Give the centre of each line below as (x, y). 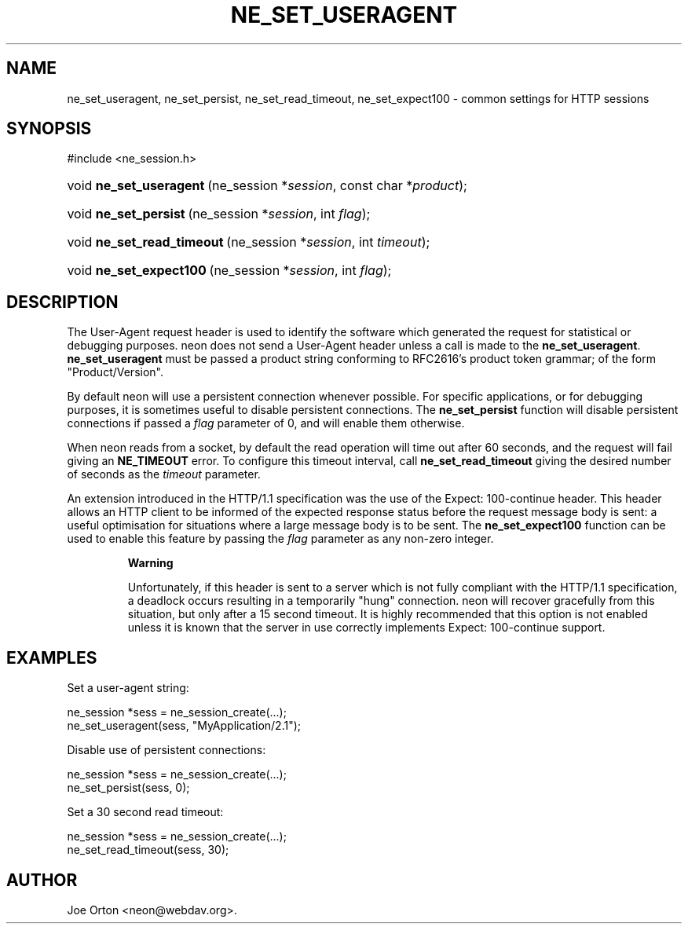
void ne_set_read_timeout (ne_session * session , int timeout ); (249, 242)
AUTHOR (42, 880)
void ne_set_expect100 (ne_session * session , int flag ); (229, 271)
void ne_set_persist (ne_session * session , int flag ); (219, 214)
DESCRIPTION (62, 302)
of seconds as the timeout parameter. (164, 474)
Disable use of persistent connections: (167, 750)
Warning (150, 563)
